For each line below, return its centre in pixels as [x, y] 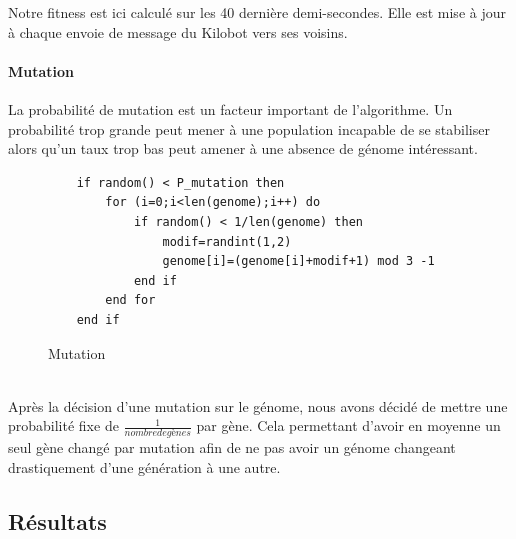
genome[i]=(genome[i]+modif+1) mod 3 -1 [298, 261]
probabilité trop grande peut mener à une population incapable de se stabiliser [249, 128]
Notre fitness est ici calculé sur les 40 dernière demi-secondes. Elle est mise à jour [257, 12]
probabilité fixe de [63, 425]
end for [130, 300]
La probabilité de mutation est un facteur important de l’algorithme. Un [230, 108]
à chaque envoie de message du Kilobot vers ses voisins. [178, 31]
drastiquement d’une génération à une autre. [144, 466]
